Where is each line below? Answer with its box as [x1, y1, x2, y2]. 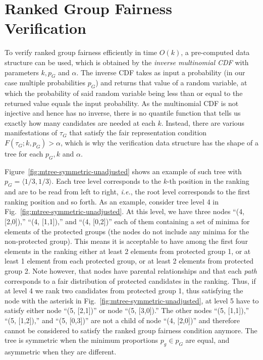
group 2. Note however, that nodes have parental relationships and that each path [5, 266, 257, 276]
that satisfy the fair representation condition [69, 127, 207, 138]
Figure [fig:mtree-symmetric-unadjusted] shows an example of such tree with [5, 166, 242, 176]
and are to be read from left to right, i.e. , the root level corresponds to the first [5, 186, 250, 197]
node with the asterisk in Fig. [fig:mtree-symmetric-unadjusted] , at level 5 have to [5, 295, 259, 305]
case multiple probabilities [5, 77, 86, 88]
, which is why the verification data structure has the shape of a [61, 137, 259, 148]
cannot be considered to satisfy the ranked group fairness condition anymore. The [5, 325, 257, 335]
